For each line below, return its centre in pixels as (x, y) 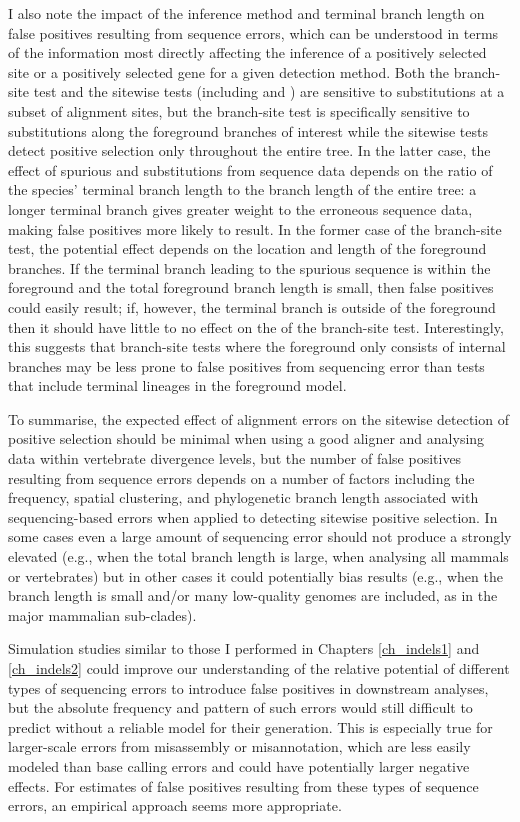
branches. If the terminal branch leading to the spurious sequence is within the (249, 267)
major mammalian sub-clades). (102, 614)
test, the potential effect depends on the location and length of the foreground (247, 248)
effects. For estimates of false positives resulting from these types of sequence (243, 785)
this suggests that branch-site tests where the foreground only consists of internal (257, 346)
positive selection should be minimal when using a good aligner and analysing (246, 438)
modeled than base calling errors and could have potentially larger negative (239, 765)
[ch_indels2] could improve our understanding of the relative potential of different (259, 668)
